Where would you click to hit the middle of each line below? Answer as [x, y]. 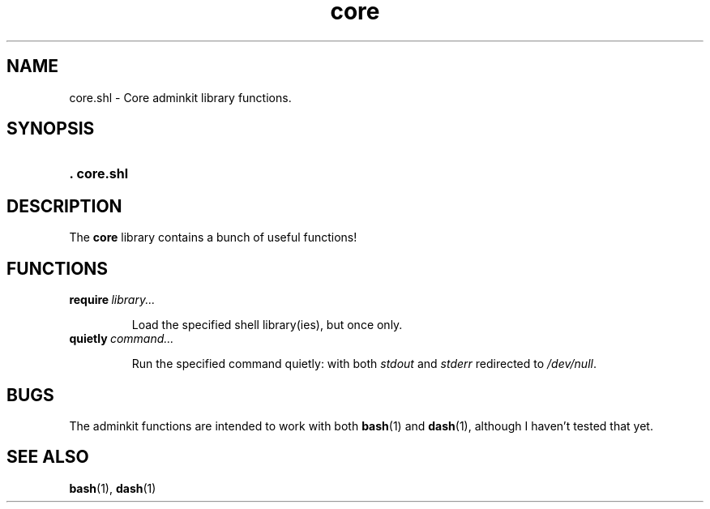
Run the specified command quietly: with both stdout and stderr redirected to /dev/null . [364, 364]
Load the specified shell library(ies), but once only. [267, 325]
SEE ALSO [48, 457]
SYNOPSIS [51, 129]
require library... [112, 300]
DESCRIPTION [64, 206]
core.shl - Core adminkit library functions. [180, 97]
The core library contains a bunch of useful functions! [213, 237]
